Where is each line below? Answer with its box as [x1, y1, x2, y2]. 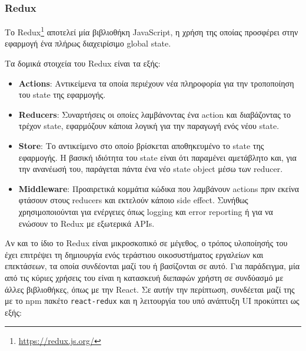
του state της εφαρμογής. [18, 88, 106, 101]
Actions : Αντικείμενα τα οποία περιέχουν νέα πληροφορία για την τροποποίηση [18, 77, 294, 89]
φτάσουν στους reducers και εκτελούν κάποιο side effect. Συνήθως [18, 194, 248, 206]
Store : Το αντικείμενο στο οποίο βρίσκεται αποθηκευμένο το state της [18, 140, 264, 152]
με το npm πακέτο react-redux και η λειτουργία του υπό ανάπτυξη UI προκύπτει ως [5, 294, 300, 307]
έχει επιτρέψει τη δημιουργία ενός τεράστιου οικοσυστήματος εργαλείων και [5, 248, 264, 260]
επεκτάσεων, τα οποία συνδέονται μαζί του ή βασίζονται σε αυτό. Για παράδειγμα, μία [5, 260, 300, 272]
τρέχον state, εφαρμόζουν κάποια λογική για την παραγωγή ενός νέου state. [18, 120, 280, 132]
